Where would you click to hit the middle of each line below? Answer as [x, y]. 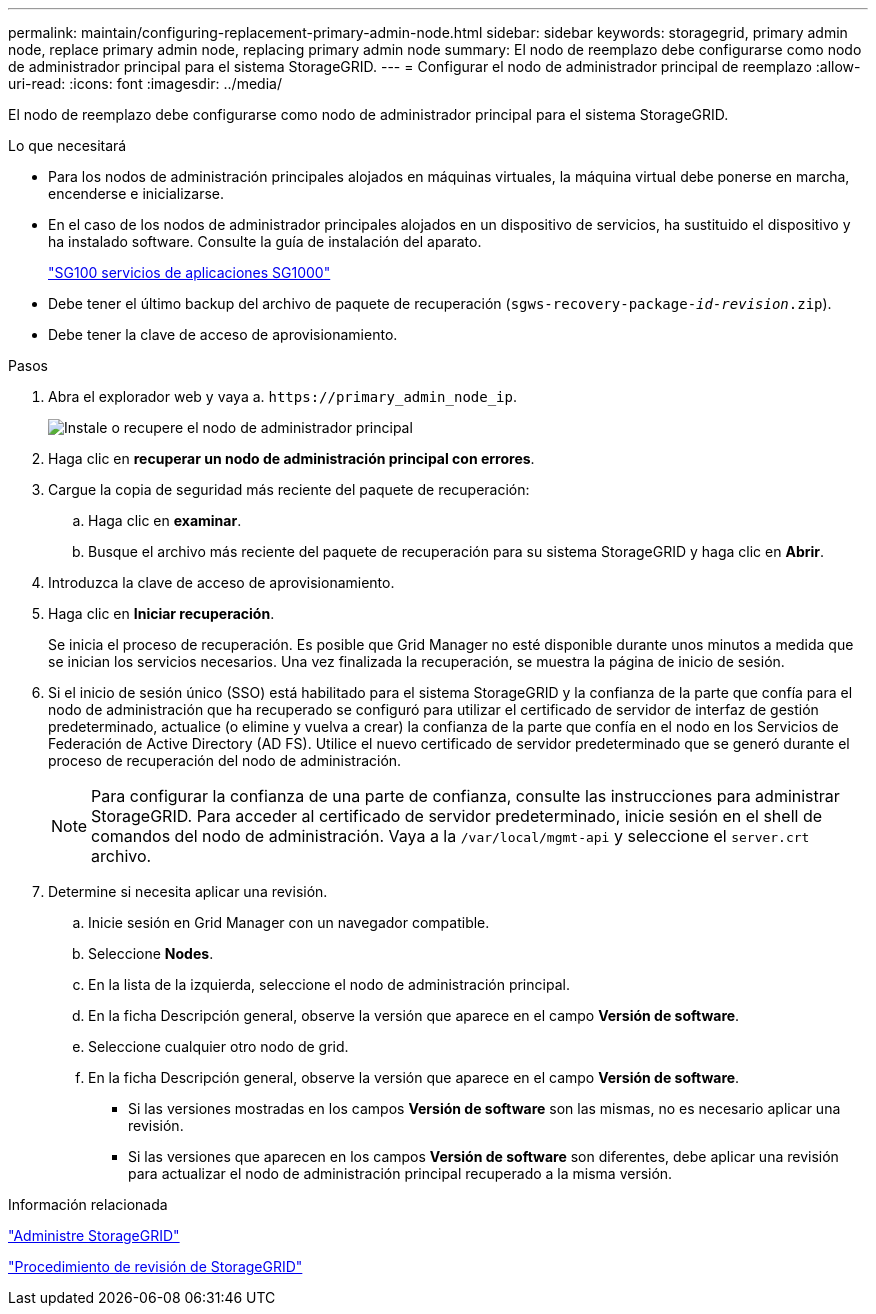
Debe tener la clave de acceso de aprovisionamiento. [223, 334]
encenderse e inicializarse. [136, 193]
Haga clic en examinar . [165, 520]
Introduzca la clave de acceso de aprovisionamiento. [221, 582]
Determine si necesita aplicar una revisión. [188, 891]
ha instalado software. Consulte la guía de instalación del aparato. [265, 241]
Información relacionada [88, 1204]
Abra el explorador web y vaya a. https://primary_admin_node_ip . [282, 396]
